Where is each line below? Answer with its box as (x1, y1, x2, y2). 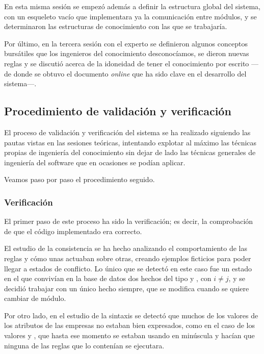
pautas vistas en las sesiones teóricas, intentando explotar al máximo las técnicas (4, 137, 257, 147)
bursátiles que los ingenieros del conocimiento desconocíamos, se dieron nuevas (4, 48, 249, 59)
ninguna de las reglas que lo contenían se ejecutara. (4, 340, 165, 350)
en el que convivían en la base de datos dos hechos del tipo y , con (4, 273, 212, 284)
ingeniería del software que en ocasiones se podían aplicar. (4, 157, 186, 167)
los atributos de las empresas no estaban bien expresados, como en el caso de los (4, 320, 255, 331)
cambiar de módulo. (4, 293, 66, 304)
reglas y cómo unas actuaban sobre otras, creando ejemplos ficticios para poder (4, 252, 251, 263)
